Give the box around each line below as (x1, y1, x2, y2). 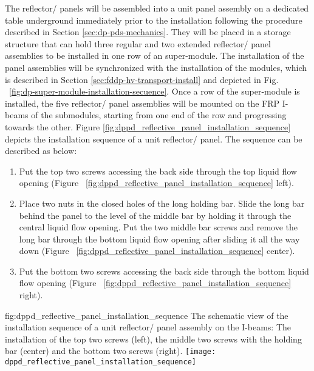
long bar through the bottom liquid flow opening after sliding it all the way (19, 232, 300, 245)
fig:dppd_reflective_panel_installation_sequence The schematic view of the (5, 309, 288, 321)
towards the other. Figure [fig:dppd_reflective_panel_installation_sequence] (5, 120, 291, 133)
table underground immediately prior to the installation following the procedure (5, 13, 302, 26)
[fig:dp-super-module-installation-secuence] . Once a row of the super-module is (9, 85, 300, 98)
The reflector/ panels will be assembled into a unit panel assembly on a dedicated (5, 2, 309, 14)
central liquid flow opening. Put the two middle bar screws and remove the (19, 221, 298, 233)
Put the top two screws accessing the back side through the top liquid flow (19, 164, 297, 177)
